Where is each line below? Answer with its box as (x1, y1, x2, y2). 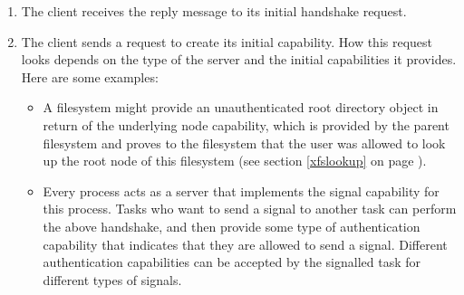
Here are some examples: (21, 67, 159, 86)
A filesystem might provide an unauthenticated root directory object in (43, 98, 439, 117)
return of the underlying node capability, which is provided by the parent (43, 115, 449, 134)
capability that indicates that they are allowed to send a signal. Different (43, 234, 448, 253)
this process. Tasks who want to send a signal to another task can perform (43, 199, 457, 218)
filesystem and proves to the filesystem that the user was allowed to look (43, 133, 446, 152)
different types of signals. (43, 270, 182, 289)
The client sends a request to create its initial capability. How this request (21, 32, 433, 51)
